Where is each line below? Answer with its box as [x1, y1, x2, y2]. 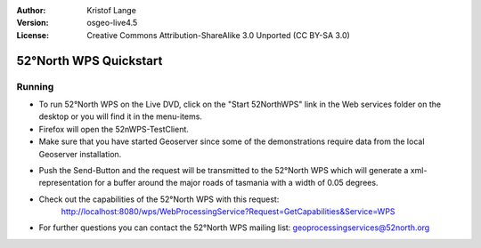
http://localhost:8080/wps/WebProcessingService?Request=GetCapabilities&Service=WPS [61, 206, 395, 217]
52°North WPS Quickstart [16, 53, 163, 68]
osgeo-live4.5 [86, 18, 138, 28]
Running [16, 80, 54, 92]
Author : [16, 5, 46, 15]
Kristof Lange [86, 5, 137, 15]
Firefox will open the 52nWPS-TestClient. [38, 124, 189, 134]
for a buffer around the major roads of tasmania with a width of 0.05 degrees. [94, 178, 379, 188]
